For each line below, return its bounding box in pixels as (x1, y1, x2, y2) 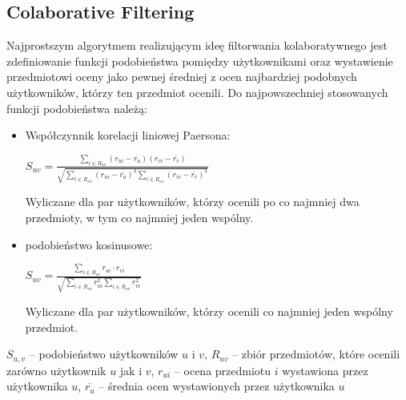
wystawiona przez (282, 362, 368, 378)
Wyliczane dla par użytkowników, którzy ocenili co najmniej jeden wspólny (25, 302, 393, 319)
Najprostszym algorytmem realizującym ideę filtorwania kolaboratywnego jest (6, 37, 388, 54)
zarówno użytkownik (6, 362, 107, 378)
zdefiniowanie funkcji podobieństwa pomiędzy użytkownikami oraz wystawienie (6, 52, 393, 69)
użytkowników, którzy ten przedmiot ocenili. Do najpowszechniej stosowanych (6, 83, 388, 100)
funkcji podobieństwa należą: (6, 99, 147, 116)
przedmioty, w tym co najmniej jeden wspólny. (25, 209, 254, 226)
